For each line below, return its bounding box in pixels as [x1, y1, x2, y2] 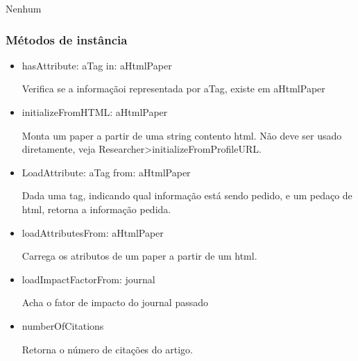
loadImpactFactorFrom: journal [22, 271, 155, 286]
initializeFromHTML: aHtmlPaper [22, 105, 168, 119]
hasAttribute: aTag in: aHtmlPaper [22, 58, 172, 72]
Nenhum [6, 1, 42, 15]
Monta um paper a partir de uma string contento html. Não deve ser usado [22, 128, 342, 142]
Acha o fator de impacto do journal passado [22, 295, 208, 310]
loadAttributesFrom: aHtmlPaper [22, 225, 164, 240]
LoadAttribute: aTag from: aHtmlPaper [22, 165, 191, 179]
